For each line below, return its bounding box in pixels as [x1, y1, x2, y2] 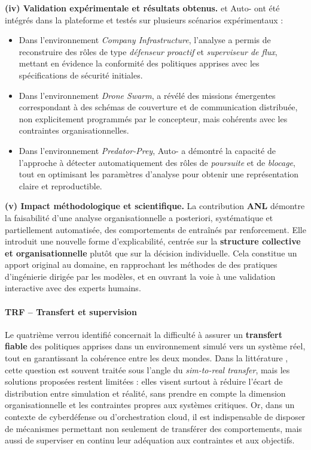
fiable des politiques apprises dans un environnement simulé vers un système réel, [5, 340, 306, 352]
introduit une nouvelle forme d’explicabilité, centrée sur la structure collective [5, 235, 301, 247]
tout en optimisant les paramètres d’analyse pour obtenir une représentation [19, 168, 299, 180]
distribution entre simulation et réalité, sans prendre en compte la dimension [5, 386, 286, 399]
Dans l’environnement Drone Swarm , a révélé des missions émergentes [19, 89, 276, 101]
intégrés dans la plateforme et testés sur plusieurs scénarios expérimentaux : [5, 13, 283, 26]
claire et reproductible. [19, 179, 102, 192]
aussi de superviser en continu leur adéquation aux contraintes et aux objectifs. [5, 434, 295, 446]
